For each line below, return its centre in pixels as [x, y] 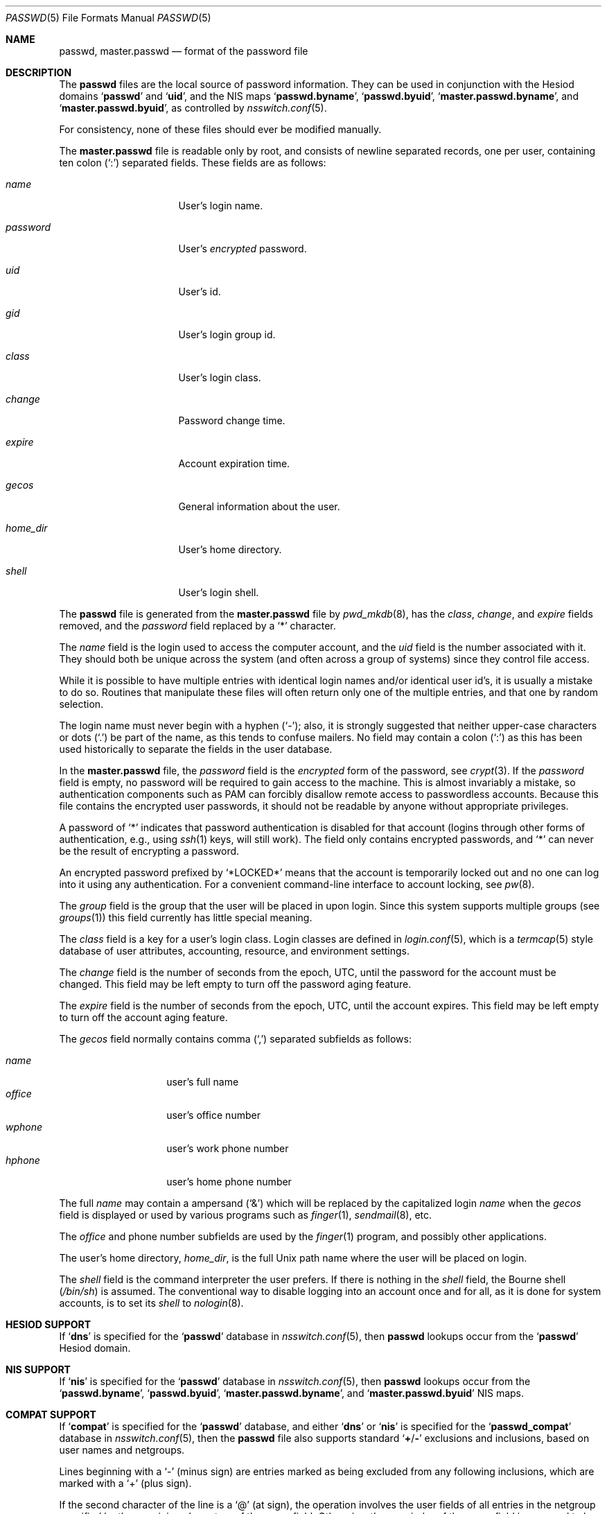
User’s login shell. [219, 592]
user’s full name [203, 1082]
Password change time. [232, 420]
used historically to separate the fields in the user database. [196, 749]
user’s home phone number [229, 1182]
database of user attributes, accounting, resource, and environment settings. [235, 951]
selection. [81, 704]
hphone [23, 1160]
